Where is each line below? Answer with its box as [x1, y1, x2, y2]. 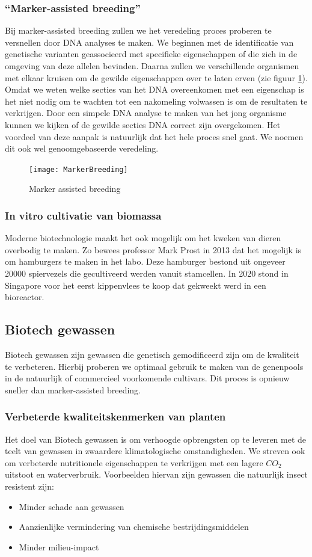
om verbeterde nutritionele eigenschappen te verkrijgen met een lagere [5, 456, 263, 469]
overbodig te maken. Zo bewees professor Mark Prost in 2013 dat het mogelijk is [5, 243, 302, 256]
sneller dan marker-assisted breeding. [5, 383, 141, 396]
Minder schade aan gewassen [19, 500, 124, 512]
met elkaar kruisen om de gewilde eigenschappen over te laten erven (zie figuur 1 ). [5, 71, 308, 84]
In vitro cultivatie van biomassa [5, 208, 162, 223]
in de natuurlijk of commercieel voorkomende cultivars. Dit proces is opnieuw [5, 372, 290, 384]
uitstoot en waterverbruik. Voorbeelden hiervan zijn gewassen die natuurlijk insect [5, 468, 308, 481]
